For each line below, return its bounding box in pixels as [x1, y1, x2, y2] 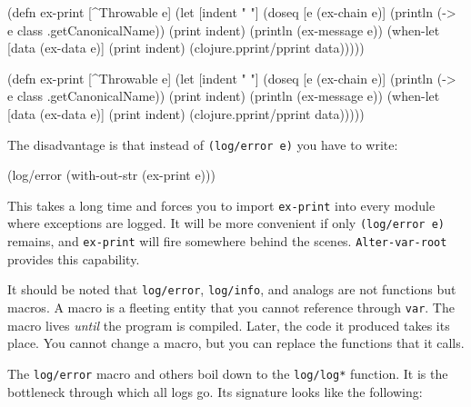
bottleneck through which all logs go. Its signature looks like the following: [7, 382, 423, 401]
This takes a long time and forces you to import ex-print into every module [7, 195, 436, 214]
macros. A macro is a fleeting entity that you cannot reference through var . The [7, 298, 455, 317]
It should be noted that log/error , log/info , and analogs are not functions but [7, 280, 456, 299]
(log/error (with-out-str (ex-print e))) [7, 165, 215, 184]
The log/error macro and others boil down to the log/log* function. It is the [7, 363, 448, 382]
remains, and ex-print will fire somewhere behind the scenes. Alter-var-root [7, 232, 447, 251]
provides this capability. [7, 249, 140, 268]
